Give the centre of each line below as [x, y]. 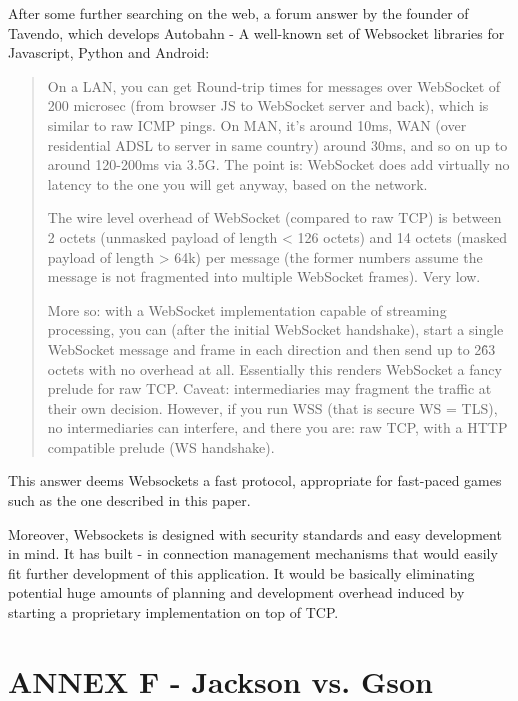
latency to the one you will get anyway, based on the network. [237, 183]
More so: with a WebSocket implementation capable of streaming [247, 309]
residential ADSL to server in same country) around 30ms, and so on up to [277, 144]
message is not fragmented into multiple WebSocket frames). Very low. [264, 276]
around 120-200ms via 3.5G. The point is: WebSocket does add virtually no [278, 164]
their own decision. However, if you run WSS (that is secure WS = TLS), [272, 407]
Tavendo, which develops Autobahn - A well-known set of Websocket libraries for [256, 32]
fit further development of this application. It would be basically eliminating [241, 572]
